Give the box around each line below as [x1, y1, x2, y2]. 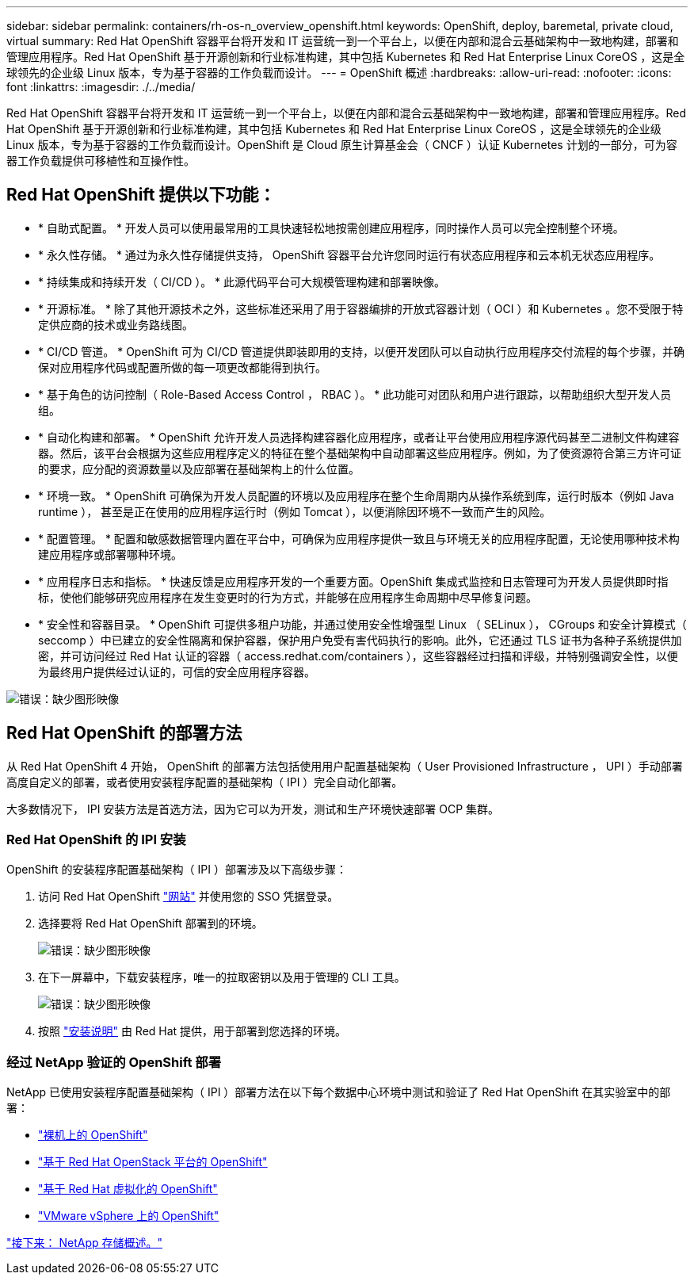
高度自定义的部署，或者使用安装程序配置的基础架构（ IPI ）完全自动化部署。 [6, 774, 403, 789]
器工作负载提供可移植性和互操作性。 [6, 154, 195, 167]
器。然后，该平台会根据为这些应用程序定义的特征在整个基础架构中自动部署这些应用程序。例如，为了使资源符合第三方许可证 [38, 445, 681, 460]
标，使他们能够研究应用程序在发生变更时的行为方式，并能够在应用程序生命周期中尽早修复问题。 [38, 590, 537, 604]
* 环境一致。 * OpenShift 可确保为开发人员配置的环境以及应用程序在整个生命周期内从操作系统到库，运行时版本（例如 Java [38, 488, 674, 503]
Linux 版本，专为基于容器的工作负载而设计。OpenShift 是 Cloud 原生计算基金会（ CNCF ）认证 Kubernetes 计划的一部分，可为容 [6, 138, 677, 151]
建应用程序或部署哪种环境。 [38, 547, 182, 561]
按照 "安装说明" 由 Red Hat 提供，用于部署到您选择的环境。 [38, 1024, 347, 1038]
